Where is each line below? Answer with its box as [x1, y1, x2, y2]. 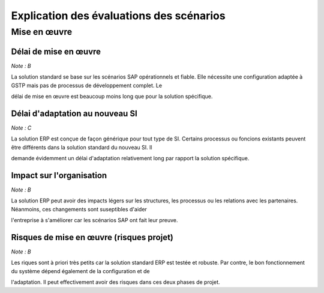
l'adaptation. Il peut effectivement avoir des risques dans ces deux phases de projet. [11, 279, 220, 286]
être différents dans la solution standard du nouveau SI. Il [11, 143, 152, 151]
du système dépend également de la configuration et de [11, 267, 150, 274]
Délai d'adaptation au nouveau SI [11, 108, 137, 118]
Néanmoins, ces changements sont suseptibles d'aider [11, 205, 147, 213]
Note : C [11, 124, 32, 131]
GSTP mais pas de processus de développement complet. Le [11, 82, 162, 89]
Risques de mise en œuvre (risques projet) [11, 232, 174, 243]
